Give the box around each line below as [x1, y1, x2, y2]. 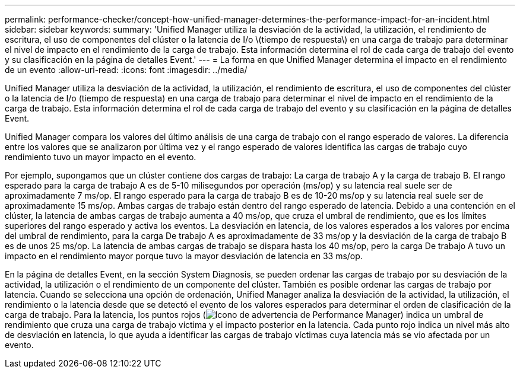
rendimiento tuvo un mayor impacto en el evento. [5, 152, 196, 162]
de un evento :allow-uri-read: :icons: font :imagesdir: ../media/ [5, 65, 248, 75]
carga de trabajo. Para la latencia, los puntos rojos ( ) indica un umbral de [5, 310, 484, 320]
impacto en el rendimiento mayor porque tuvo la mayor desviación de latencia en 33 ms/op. [5, 251, 363, 261]
